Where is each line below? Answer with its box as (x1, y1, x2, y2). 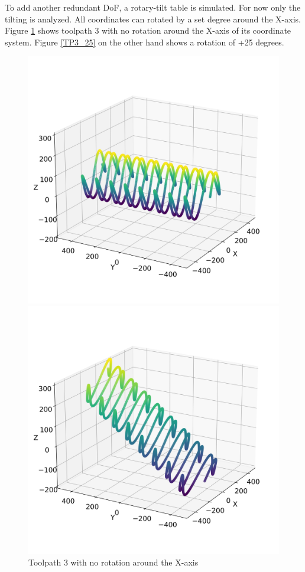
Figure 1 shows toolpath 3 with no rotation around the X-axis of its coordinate (5, 24, 291, 37)
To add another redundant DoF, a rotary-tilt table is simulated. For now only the (5, 1, 301, 13)
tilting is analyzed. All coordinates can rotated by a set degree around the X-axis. (5, 12, 301, 25)
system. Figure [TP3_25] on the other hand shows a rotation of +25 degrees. (5, 35, 284, 48)
